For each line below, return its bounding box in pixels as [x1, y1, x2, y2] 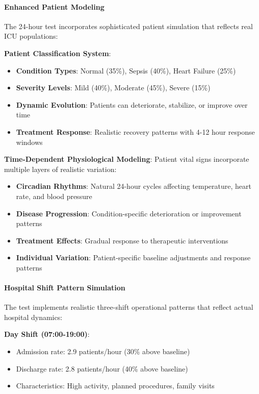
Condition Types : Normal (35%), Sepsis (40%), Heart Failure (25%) [16, 65, 236, 76]
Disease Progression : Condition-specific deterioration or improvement [16, 208, 242, 218]
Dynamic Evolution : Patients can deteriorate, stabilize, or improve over [16, 99, 248, 110]
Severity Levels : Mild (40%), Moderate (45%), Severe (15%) [16, 82, 211, 93]
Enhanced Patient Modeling [4, 1, 105, 12]
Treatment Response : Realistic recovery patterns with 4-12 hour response [16, 126, 255, 137]
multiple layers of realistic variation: [4, 163, 117, 174]
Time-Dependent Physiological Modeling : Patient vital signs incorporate [4, 154, 249, 164]
